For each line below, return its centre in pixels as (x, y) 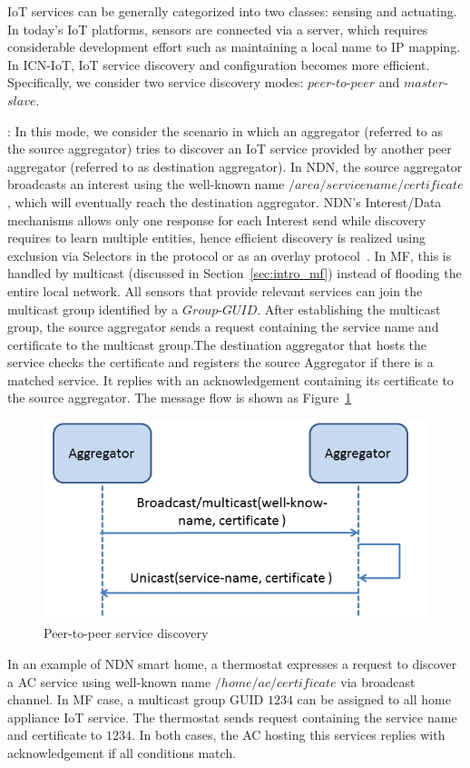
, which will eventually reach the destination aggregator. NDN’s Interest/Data (225, 201)
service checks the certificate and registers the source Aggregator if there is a (220, 362)
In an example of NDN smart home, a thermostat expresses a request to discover (232, 663)
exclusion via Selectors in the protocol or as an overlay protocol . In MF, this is (230, 255)
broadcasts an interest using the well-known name (146, 184)
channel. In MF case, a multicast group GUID (136, 699)
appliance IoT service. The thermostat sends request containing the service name (232, 717)
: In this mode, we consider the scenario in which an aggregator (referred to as (225, 130)
